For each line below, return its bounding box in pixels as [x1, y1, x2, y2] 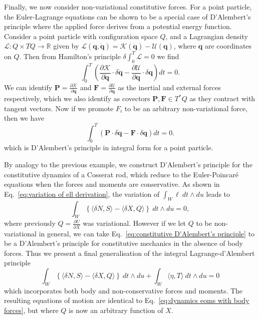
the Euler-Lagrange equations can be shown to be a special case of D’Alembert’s [4, 11, 251, 22]
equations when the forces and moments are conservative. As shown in [4, 179, 220, 189]
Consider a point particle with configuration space [4, 31, 158, 41]
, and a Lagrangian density [165, 31, 248, 41]
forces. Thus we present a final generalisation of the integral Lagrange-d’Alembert [4, 247, 255, 258]
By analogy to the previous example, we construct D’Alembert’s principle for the [4, 159, 252, 169]
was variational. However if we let [83, 218, 186, 228]
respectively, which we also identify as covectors [4, 93, 150, 104]
